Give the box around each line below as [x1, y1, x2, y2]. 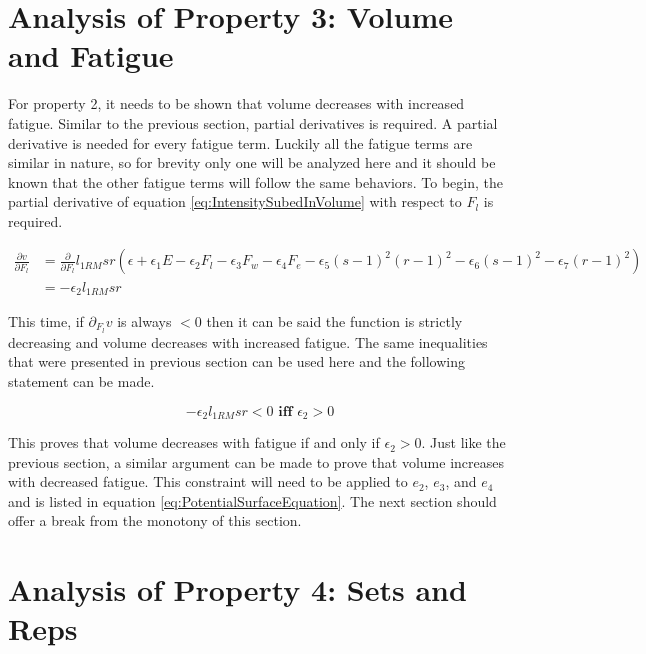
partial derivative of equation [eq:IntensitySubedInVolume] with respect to [8, 191, 462, 212]
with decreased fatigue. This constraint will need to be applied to [8, 471, 408, 492]
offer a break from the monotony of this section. [8, 510, 302, 531]
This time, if [8, 310, 84, 331]
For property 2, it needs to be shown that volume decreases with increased [8, 93, 465, 114]
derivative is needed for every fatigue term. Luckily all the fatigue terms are [8, 132, 473, 153]
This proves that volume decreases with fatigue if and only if [8, 432, 380, 453]
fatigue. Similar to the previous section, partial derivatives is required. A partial [8, 112, 498, 133]
